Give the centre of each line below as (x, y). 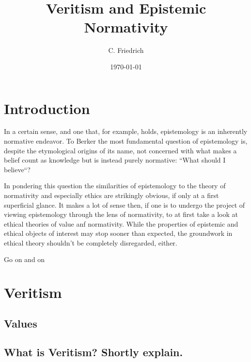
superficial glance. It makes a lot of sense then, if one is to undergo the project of (125, 205)
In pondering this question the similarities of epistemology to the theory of (115, 186)
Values (21, 323)
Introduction (47, 108)
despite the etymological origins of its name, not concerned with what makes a (120, 150)
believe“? (17, 169)
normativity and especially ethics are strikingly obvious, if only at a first (111, 195)
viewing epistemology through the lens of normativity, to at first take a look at (121, 214)
